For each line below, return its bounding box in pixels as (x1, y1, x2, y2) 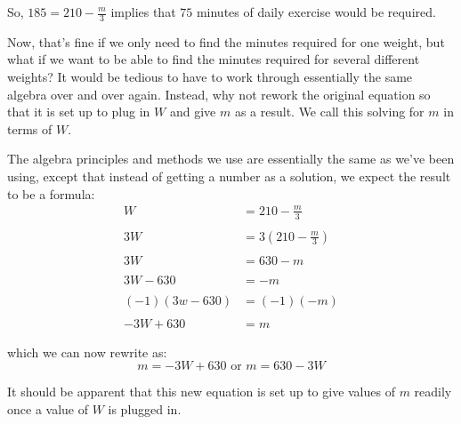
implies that (110, 3, 176, 20)
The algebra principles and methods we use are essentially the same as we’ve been (7, 149, 455, 168)
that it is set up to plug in (7, 102, 150, 121)
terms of (7, 119, 53, 138)
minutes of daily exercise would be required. (196, 3, 436, 20)
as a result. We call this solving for (234, 102, 425, 121)
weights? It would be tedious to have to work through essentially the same (7, 68, 413, 86)
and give (169, 102, 216, 121)
